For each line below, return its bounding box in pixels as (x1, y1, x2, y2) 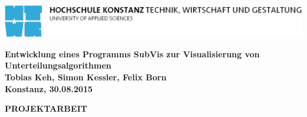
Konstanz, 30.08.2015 (5, 82, 93, 95)
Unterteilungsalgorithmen (5, 59, 112, 71)
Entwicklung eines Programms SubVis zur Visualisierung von (5, 47, 260, 60)
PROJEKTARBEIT (5, 102, 87, 115)
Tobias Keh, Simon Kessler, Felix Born (5, 70, 166, 83)
